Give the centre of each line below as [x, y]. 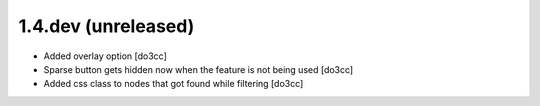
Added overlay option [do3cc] [105, 56]
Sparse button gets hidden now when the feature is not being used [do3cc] [198, 69]
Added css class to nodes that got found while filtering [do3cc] [173, 84]
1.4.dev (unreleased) [106, 26]
